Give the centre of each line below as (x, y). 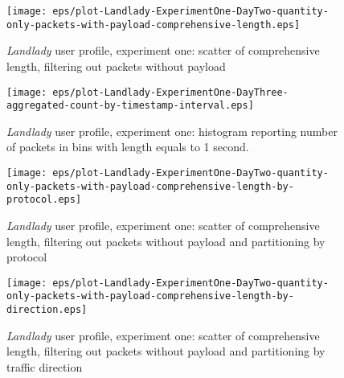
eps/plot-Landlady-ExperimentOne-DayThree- (170, 92)
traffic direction (45, 366)
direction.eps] (47, 310)
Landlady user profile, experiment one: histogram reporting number (172, 131)
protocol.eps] (44, 200)
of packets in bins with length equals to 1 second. (128, 147)
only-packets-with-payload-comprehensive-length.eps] (154, 25)
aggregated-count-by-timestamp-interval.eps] (130, 106)
